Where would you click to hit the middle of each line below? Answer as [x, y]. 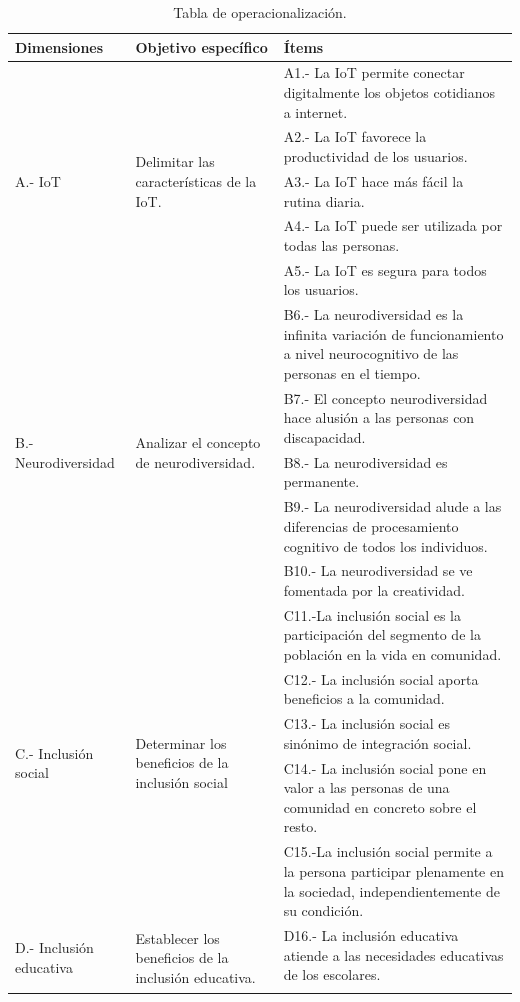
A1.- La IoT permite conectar [374, 72]
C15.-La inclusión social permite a [388, 851]
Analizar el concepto [198, 442]
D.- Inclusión [54, 947]
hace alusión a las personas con [379, 417]
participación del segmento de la [382, 634]
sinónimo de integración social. [377, 742]
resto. [300, 826]
